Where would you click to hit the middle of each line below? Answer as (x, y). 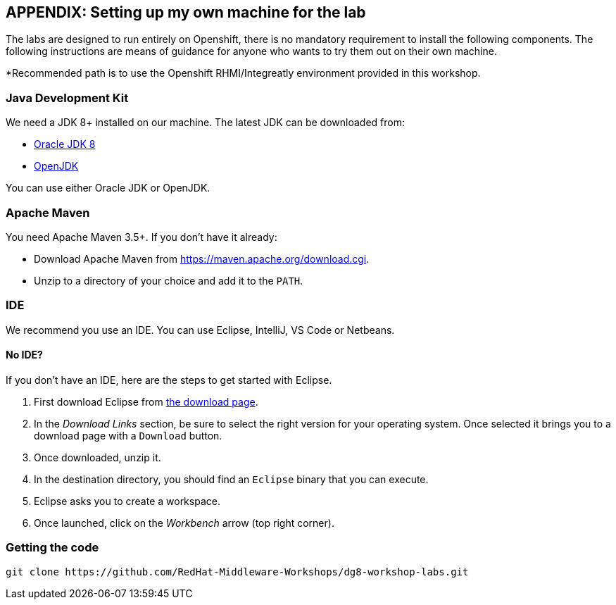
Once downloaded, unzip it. (98, 457)
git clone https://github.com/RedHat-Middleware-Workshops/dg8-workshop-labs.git (237, 572)
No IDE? (24, 355)
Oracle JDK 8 (65, 144)
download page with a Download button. (128, 435)
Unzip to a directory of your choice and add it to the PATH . (169, 280)
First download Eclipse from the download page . (146, 401)
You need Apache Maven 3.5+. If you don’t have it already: (142, 237)
